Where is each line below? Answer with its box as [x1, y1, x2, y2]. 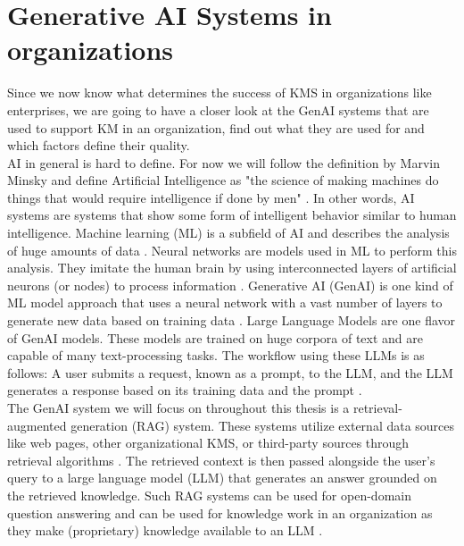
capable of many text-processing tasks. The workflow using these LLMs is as [7, 346, 425, 365]
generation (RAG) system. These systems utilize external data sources [70, 416, 455, 434]
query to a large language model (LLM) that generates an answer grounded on [7, 468, 437, 487]
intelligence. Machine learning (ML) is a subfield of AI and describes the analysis [7, 223, 450, 242]
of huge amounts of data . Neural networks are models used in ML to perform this [7, 240, 457, 259]
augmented [7, 416, 67, 434]
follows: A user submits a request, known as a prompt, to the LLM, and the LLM [7, 363, 453, 382]
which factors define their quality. [7, 136, 190, 155]
